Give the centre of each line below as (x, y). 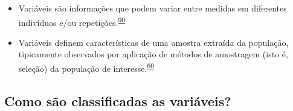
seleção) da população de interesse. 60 (86, 67)
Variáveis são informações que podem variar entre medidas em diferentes (153, 8)
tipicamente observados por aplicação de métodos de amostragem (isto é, (153, 54)
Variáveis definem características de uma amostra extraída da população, (153, 42)
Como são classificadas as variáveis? (118, 100)
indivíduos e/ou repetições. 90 (72, 21)
